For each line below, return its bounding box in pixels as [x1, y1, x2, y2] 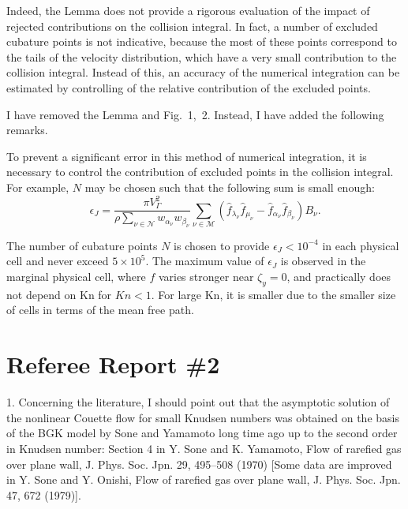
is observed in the [280, 253, 366, 269]
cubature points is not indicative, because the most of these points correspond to [6, 33, 397, 50]
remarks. [6, 122, 48, 138]
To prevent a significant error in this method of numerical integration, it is [6, 148, 367, 164]
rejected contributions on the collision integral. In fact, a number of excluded [6, 17, 378, 34]
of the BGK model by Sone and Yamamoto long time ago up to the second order [6, 425, 398, 441]
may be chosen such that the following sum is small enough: [84, 178, 375, 195]
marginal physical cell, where [6, 268, 146, 285]
